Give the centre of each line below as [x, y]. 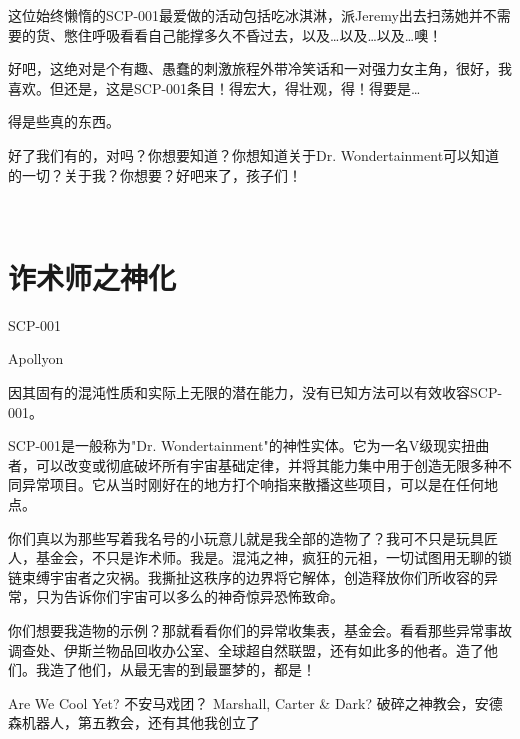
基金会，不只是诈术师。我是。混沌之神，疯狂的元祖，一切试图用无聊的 [266, 557]
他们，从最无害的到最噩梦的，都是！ [196, 669]
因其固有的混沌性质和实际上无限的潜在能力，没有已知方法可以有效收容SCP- [255, 392]
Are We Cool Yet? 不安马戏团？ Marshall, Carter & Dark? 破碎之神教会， [241, 702]
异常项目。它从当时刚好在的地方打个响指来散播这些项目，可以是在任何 [252, 484]
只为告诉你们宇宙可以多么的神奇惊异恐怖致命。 [189, 596]
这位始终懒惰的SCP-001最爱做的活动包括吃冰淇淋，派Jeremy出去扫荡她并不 [252, 15]
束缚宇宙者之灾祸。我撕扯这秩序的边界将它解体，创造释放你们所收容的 [252, 576]
